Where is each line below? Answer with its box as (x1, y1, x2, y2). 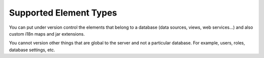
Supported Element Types (9, 7, 117, 18)
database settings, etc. (9, 47, 55, 53)
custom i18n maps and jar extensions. (9, 31, 85, 37)
